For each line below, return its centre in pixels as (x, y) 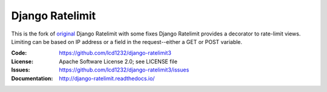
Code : (19, 53)
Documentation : (32, 78)
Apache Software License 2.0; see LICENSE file (118, 61)
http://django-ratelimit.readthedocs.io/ (107, 78)
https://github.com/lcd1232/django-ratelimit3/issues (124, 70)
